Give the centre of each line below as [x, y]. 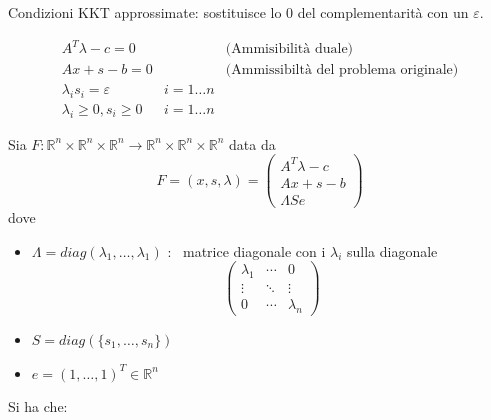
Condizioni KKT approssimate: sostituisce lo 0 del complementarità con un [238, 12]
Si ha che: [38, 406]
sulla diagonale [392, 250]
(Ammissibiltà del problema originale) [342, 70]
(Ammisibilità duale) [289, 49]
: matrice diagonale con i [246, 250]
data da [252, 143]
